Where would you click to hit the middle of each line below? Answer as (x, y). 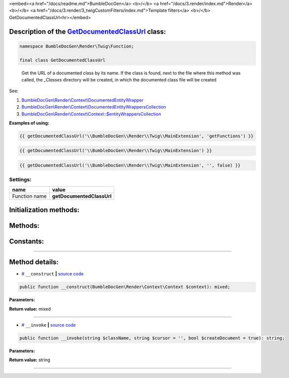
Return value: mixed (30, 309)
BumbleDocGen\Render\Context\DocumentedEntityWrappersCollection (94, 107)
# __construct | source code (53, 274)
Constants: (27, 242)
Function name (29, 196)
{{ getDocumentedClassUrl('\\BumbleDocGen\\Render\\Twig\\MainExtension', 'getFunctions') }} (137, 136)
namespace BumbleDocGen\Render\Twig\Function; (77, 46)
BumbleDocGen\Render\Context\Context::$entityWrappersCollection (91, 114)
